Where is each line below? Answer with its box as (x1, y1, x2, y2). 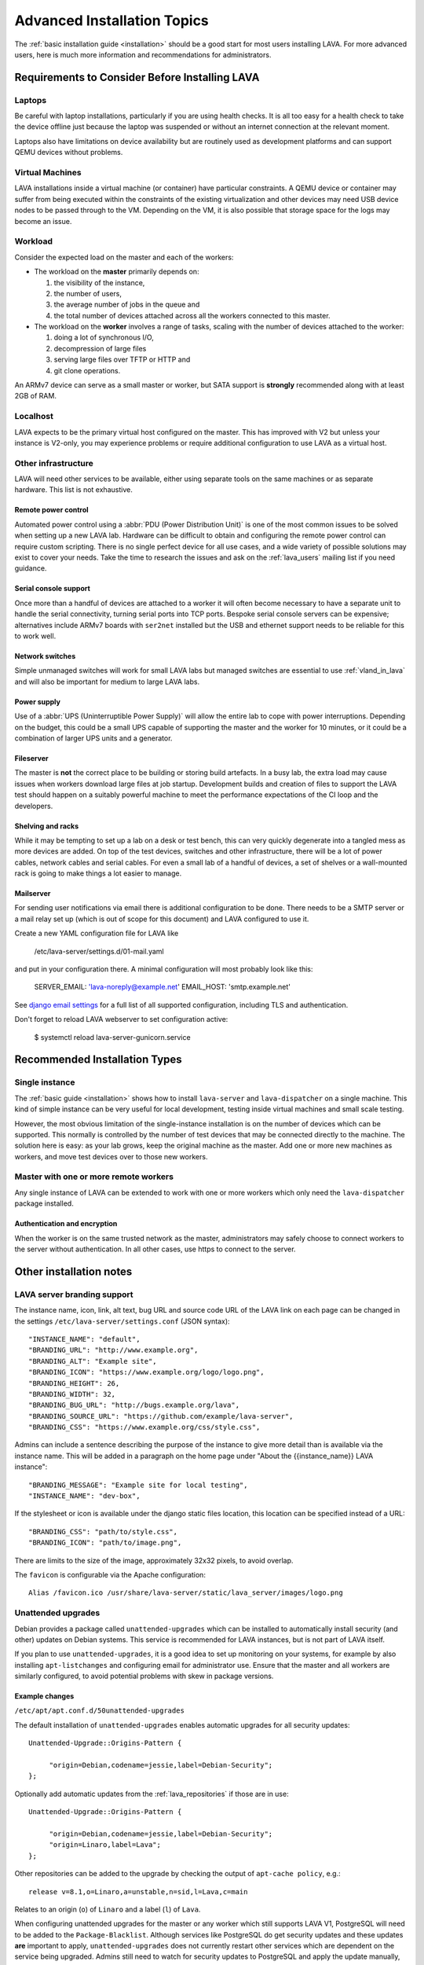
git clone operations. (53, 365, 121, 375)
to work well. (14, 631, 57, 641)
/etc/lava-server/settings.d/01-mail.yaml (34, 946, 164, 956)
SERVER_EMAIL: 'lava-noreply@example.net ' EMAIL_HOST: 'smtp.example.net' (34, 982, 291, 992)
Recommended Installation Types (14, 1053, 182, 1067)
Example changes (14, 1691, 75, 1701)
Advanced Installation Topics (14, 12, 210, 29)
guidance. (14, 564, 47, 573)
